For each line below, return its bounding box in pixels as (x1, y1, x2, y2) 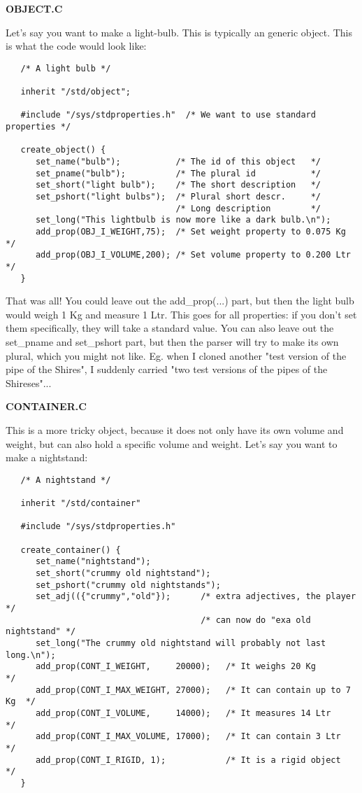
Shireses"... (6, 375, 52, 390)
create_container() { (20, 545, 121, 555)
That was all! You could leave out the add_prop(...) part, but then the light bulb (6, 293, 354, 308)
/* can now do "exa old (201, 615, 311, 625)
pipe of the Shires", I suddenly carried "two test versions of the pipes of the (6, 362, 328, 377)
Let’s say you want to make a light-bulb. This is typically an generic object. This (6, 24, 353, 39)
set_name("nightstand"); (35, 556, 151, 567)
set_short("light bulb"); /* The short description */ (35, 180, 321, 190)
